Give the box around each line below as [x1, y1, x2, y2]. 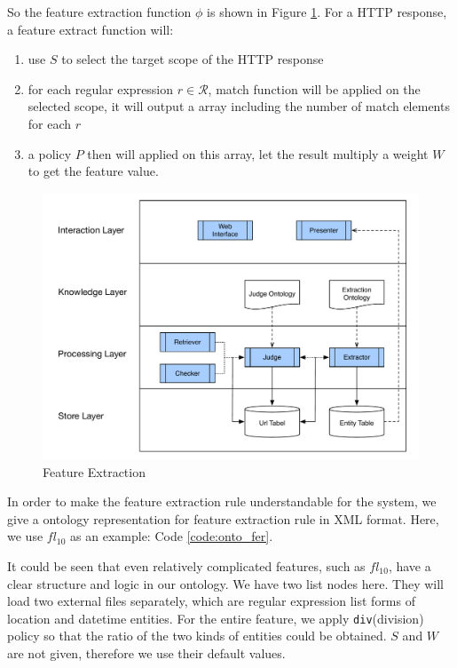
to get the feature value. [28, 162, 159, 180]
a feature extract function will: [7, 20, 174, 38]
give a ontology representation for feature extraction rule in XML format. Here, [7, 509, 439, 528]
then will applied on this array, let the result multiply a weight [87, 144, 429, 163]
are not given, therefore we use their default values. [7, 643, 286, 662]
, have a [388, 556, 431, 575]
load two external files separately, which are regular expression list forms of [7, 592, 415, 610]
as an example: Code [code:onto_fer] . [70, 527, 273, 545]
